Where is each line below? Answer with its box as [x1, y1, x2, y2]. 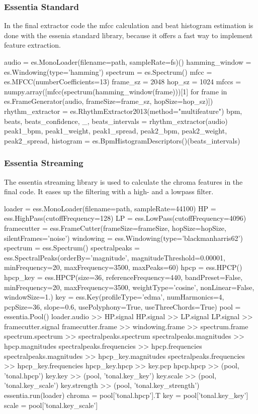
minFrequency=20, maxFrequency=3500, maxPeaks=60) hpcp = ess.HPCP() [4, 262, 242, 272]
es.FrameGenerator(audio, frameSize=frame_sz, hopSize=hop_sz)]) [4, 96, 213, 106]
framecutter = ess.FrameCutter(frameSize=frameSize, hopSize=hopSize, [4, 222, 226, 233]
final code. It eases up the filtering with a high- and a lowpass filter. [4, 186, 214, 197]
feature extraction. [4, 40, 61, 50]
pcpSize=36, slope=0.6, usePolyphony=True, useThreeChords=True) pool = [4, 301, 241, 312]
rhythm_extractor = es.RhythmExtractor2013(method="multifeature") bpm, [4, 105, 242, 116]
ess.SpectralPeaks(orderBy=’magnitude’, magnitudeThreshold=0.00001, [4, 252, 225, 262]
